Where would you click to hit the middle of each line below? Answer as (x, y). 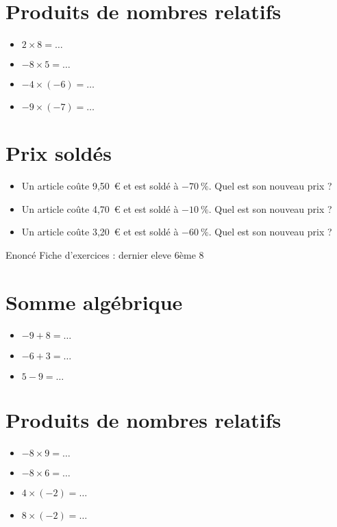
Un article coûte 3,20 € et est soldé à (100, 232)
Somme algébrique (94, 301)
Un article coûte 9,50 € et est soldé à (100, 186)
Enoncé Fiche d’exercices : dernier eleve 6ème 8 (105, 255)
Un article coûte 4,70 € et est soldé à (100, 208)
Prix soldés (59, 153)
